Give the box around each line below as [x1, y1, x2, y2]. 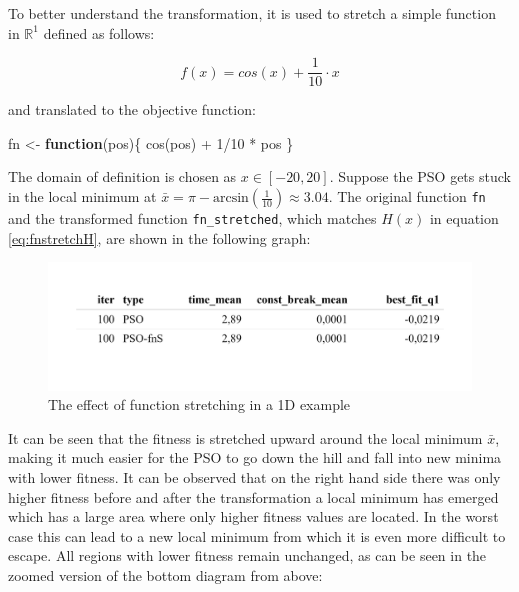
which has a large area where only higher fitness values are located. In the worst [8, 506, 499, 527]
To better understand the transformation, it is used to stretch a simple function [8, 3, 496, 23]
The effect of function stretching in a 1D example [48, 394, 351, 415]
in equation [429, 208, 499, 229]
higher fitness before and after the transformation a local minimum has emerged [8, 486, 499, 507]
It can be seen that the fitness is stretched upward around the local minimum [8, 427, 483, 448]
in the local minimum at [8, 186, 157, 207]
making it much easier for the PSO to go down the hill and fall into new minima [8, 447, 502, 468]
